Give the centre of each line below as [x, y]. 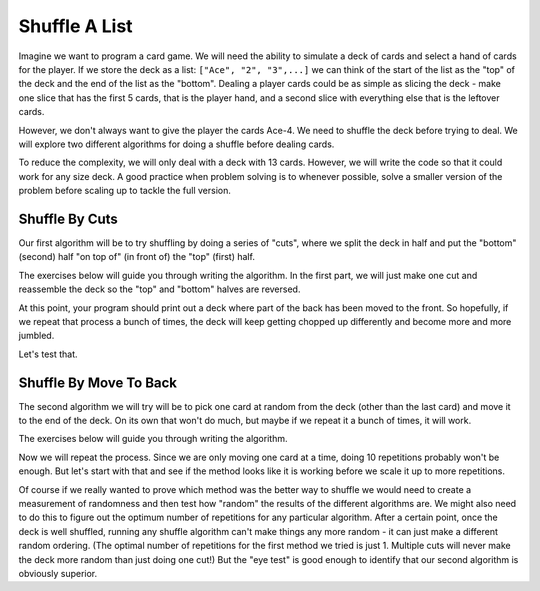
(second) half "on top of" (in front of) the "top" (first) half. [136, 257]
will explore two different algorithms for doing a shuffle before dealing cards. [176, 144]
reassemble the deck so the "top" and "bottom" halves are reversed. [159, 289]
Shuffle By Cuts [68, 218]
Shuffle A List [76, 26]
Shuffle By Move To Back [98, 382]
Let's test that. [48, 354]
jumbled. [36, 336]
